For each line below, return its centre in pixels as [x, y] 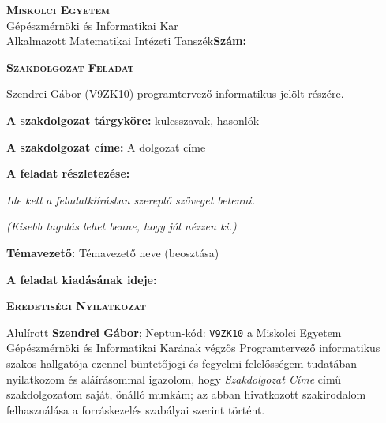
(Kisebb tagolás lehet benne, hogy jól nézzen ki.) [122, 226]
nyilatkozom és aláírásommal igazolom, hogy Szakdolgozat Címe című [174, 378]
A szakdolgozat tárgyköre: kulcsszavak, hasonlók [133, 120]
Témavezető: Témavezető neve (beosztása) [113, 252]
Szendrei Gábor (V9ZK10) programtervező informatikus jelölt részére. [175, 94]
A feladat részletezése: [68, 173]
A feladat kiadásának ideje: [82, 279]
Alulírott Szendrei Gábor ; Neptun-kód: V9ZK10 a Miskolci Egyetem [174, 332]
